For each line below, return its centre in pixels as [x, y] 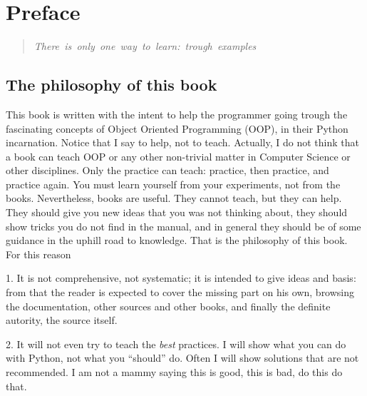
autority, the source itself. [62, 320]
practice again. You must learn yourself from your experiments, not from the [173, 184]
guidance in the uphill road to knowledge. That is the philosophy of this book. [177, 240]
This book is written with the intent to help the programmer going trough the [177, 114]
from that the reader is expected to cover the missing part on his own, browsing [180, 292]
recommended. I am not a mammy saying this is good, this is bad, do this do [174, 372]
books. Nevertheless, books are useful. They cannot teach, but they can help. [174, 198]
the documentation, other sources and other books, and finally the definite [168, 306]
